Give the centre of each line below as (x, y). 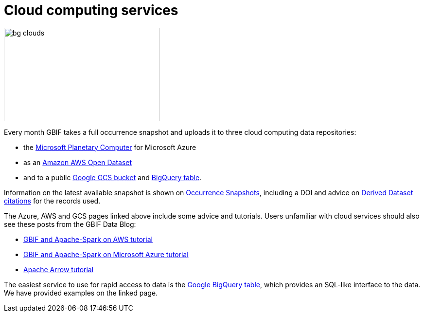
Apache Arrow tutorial (59, 269)
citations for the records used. (52, 201)
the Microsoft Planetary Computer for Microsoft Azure (110, 147)
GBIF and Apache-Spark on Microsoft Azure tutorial (106, 254)
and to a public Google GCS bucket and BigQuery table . (113, 177)
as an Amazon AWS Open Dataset (78, 162)
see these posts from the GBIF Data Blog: (70, 224)
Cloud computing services (91, 10)
